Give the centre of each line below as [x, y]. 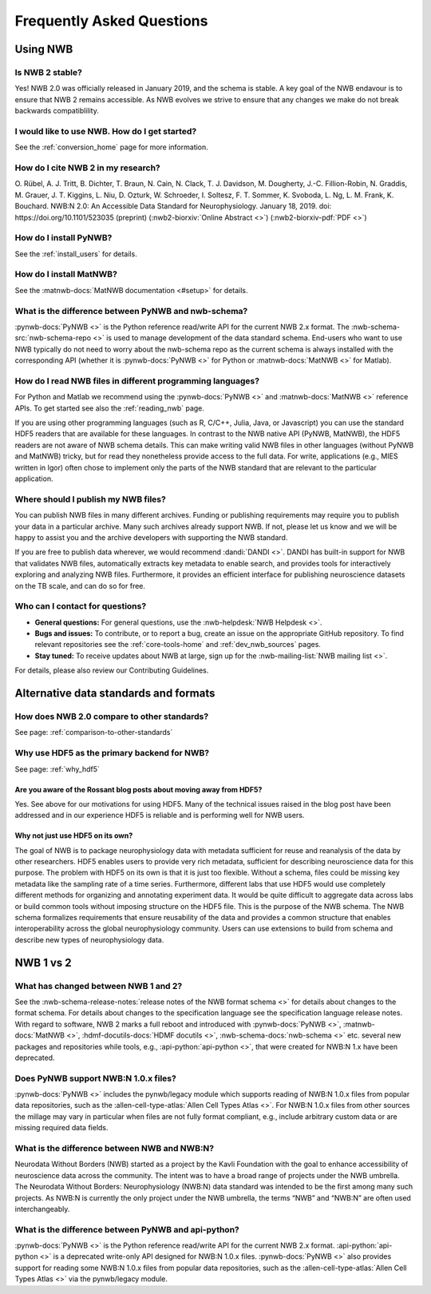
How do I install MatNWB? [66, 274]
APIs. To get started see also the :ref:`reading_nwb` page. [110, 408]
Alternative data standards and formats [115, 694]
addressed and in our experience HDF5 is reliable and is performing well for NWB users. [160, 816]
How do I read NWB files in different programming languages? [137, 381]
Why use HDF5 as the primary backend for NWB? [112, 753]
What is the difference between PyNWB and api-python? [127, 1229]
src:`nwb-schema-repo [53, 338]
